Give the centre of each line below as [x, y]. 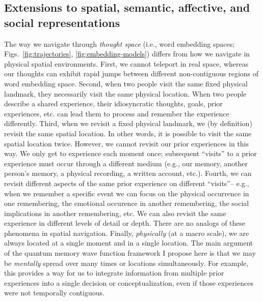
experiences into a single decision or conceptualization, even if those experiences [129, 282]
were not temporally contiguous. [54, 293]
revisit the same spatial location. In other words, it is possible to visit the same [128, 133]
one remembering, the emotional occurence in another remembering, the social [127, 203]
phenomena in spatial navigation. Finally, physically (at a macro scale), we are [127, 233]
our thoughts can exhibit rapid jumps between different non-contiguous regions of [131, 73]
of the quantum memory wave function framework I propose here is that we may [130, 253]
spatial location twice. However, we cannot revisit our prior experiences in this [127, 143]
